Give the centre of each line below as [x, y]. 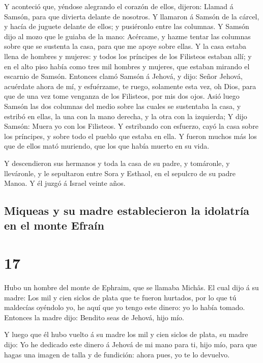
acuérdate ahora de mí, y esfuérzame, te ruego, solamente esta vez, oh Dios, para [130, 86]
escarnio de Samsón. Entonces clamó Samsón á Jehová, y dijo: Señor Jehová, [123, 76]
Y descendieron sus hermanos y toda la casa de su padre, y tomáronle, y [117, 163]
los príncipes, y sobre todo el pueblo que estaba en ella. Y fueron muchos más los [130, 136]
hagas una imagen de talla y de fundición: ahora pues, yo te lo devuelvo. [117, 354]
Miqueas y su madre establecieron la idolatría [127, 211]
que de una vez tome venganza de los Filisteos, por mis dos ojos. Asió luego [122, 96]
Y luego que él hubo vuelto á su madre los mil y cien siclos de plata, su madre [126, 334]
